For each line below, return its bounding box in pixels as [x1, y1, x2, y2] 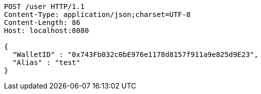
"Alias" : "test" [12, 58, 80, 66]
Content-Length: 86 [4, 18, 80, 26]
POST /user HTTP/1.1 [4, 2, 85, 10]
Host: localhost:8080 [4, 26, 89, 34]
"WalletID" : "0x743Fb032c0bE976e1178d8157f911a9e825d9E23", [12, 50, 258, 58]
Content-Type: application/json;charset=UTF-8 [4, 10, 191, 18]
